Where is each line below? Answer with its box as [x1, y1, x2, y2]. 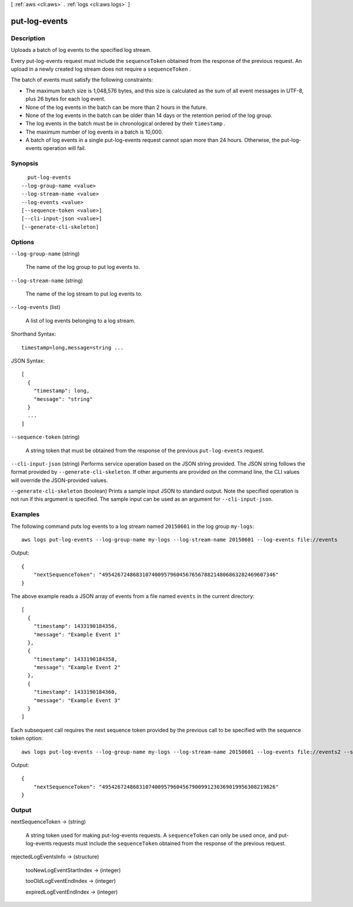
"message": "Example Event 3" [33, 697, 121, 703]
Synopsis [11, 160, 38, 168]
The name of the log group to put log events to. [25, 264, 141, 271]
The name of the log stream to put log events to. [25, 290, 143, 297]
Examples [11, 510, 40, 519]
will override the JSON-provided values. [11, 477, 108, 484]
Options [11, 238, 35, 246]
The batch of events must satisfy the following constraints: [11, 77, 153, 84]
